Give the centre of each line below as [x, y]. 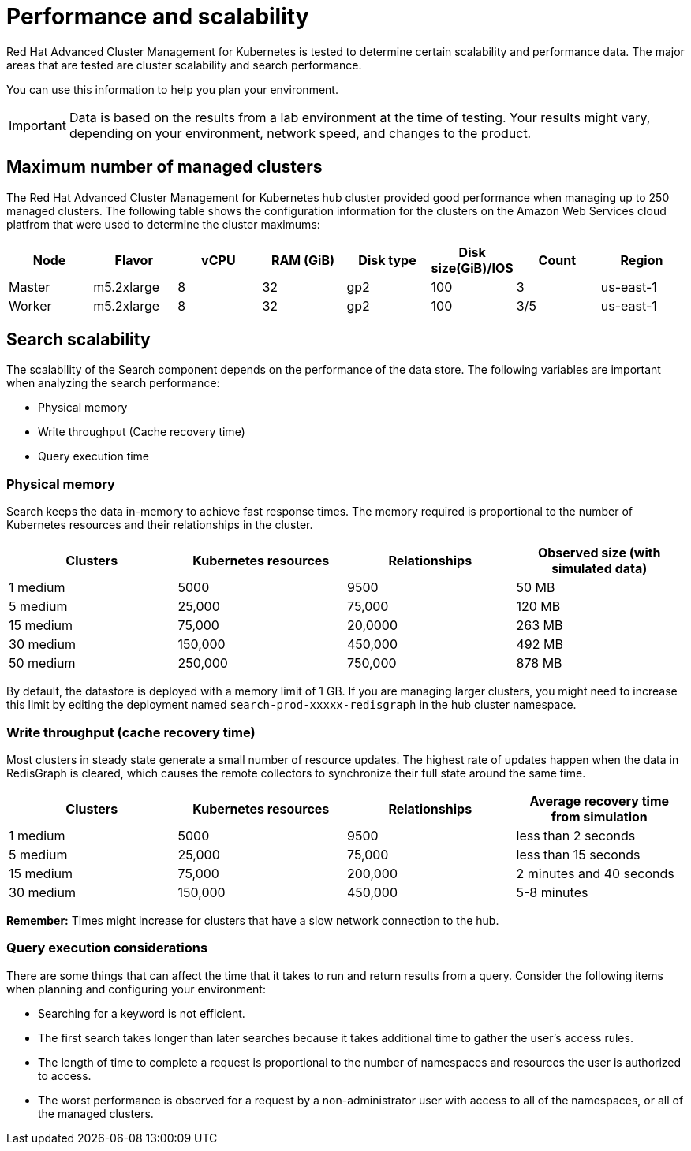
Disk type [387, 260]
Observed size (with [599, 553]
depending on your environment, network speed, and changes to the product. [300, 133]
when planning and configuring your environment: [136, 989]
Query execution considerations [107, 948]
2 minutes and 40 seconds [595, 873]
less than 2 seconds [576, 835]
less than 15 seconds [578, 854]
